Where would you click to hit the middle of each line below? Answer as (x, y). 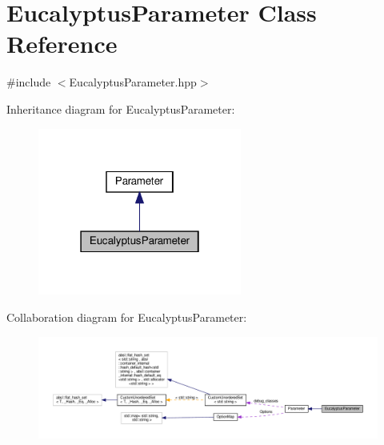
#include (29, 82)
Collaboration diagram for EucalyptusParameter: (127, 317)
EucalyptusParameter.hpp (133, 82)
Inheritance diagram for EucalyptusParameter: (121, 108)
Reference (62, 44)
